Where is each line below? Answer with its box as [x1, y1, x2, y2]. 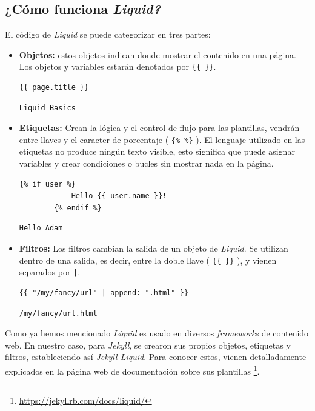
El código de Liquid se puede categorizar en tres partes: [5, 28, 211, 41]
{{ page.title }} [19, 83, 89, 92]
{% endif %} [54, 203, 102, 212]
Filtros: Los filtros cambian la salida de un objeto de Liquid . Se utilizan [19, 242, 288, 255]
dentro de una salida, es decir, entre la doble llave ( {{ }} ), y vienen [19, 253, 277, 266]
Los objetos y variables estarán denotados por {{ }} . [19, 60, 216, 73]
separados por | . [19, 266, 81, 278]
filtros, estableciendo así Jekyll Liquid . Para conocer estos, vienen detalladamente [5, 350, 307, 363]
